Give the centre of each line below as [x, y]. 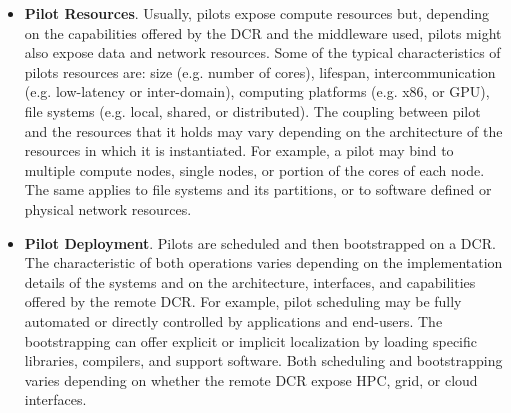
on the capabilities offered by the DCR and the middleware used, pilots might [263, 32]
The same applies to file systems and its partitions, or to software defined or [258, 189]
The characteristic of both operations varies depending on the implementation [263, 262]
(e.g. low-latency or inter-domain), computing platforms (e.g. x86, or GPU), [257, 91]
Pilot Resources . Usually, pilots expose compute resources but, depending [257, 13]
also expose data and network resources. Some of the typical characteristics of [262, 52]
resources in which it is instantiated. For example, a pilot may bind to [239, 150]
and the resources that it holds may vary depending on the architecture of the [263, 130]
